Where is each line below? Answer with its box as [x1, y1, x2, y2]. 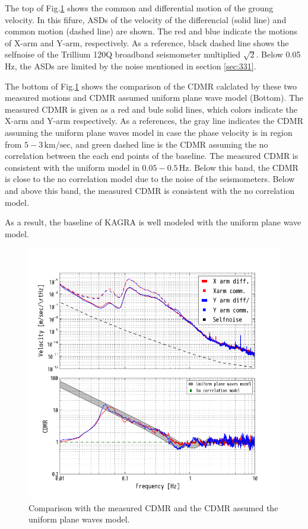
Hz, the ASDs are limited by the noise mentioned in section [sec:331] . [5, 59, 256, 72]
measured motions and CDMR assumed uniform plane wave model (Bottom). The [5, 91, 303, 104]
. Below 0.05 [256, 48, 301, 60]
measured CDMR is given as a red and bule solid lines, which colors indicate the [5, 103, 297, 115]
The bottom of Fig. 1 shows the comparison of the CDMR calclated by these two [5, 79, 297, 92]
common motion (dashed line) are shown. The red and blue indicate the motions [5, 25, 298, 37]
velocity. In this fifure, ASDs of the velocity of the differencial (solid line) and [5, 13, 287, 26]
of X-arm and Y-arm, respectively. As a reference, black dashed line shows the [5, 36, 289, 49]
